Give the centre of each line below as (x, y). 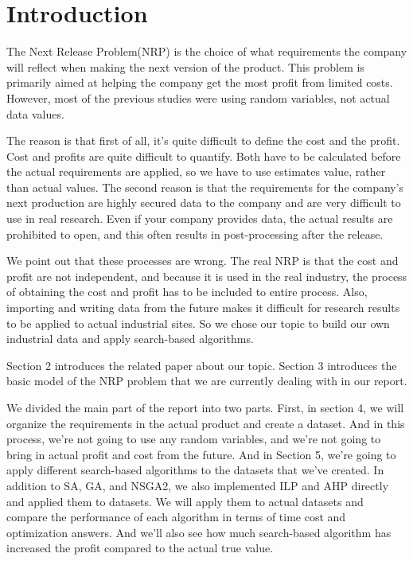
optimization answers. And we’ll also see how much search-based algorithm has (199, 532)
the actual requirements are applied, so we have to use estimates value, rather (196, 171)
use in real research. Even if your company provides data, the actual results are (200, 218)
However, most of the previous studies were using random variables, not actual (198, 97)
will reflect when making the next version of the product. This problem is (185, 66)
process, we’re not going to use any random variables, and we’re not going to (194, 439)
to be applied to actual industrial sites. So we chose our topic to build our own (198, 323)
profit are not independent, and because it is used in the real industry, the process (207, 276)
